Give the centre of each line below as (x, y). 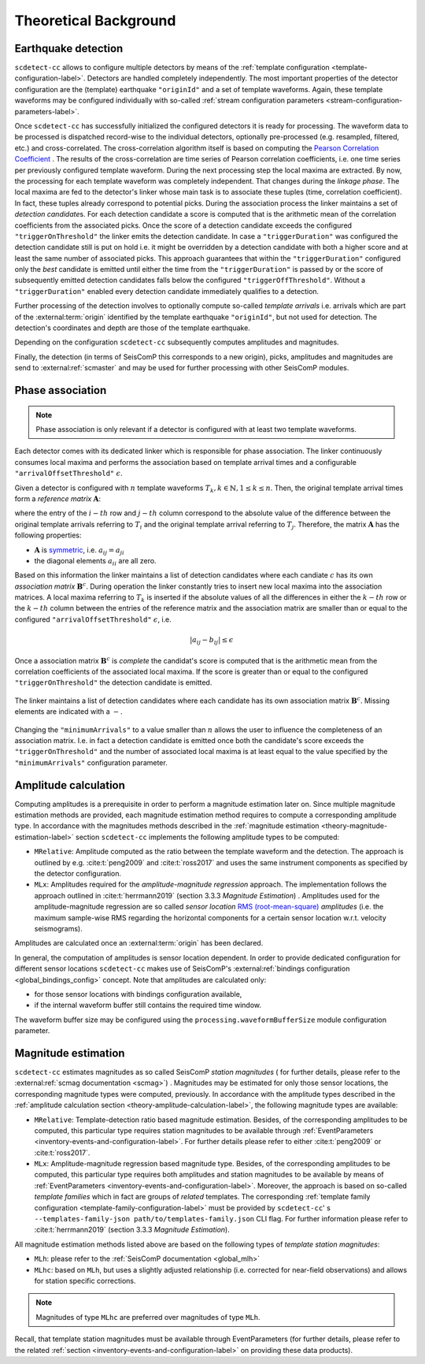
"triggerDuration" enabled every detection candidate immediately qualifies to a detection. (167, 291)
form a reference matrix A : (58, 498)
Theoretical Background (95, 20)
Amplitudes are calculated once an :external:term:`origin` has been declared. (139, 943)
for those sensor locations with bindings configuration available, (138, 994)
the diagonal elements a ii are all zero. (95, 561)
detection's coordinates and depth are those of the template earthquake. (133, 328)
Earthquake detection (69, 48)
